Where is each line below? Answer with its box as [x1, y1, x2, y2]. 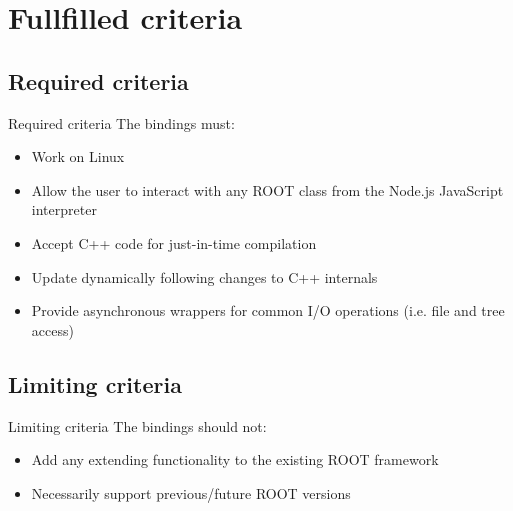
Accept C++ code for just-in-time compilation [31, 232, 317, 253]
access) [31, 319, 74, 340]
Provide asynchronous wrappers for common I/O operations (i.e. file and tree [31, 300, 505, 321]
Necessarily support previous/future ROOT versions [31, 482, 351, 503]
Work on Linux [31, 146, 125, 167]
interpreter [31, 199, 97, 220]
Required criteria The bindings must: [8, 112, 235, 133]
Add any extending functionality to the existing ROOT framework [31, 449, 439, 470]
